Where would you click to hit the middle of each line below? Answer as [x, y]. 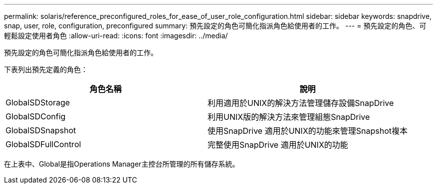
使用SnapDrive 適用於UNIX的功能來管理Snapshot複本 [308, 131]
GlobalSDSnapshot [41, 130]
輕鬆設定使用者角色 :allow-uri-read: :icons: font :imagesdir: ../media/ [116, 36]
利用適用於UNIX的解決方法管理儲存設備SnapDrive [301, 103]
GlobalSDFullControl [43, 144]
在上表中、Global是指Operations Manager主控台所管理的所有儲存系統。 [122, 164]
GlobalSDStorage [38, 102]
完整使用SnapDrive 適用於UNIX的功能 [278, 145]
